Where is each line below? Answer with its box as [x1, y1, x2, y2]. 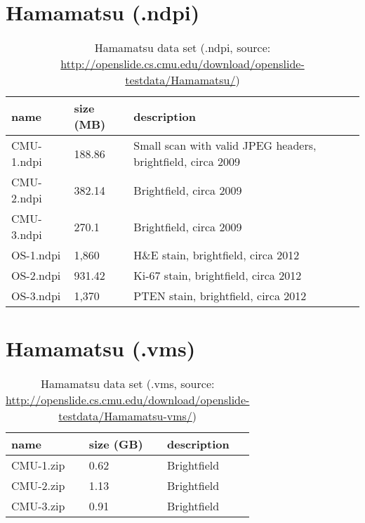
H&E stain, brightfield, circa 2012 [133, 247, 300, 264]
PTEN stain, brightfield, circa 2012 [133, 288, 307, 304]
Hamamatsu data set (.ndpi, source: [94, 39, 271, 56]
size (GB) [88, 436, 143, 453]
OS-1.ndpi [11, 247, 61, 264]
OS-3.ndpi [11, 288, 61, 304]
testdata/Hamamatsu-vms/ [58, 408, 192, 425]
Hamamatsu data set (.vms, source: [40, 375, 215, 392]
